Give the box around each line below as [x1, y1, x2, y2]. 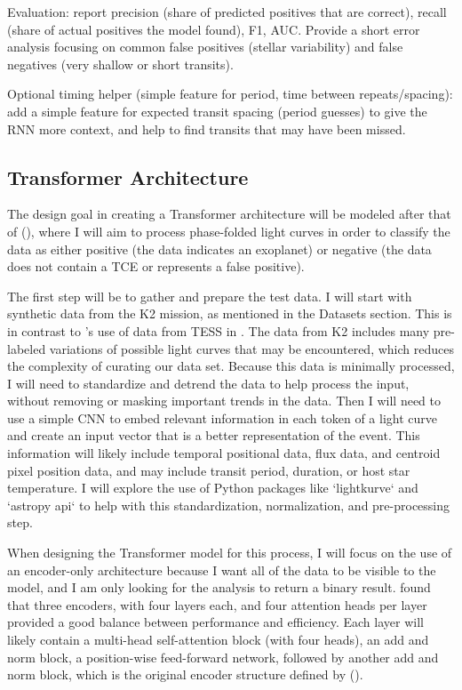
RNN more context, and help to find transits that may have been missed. [7, 119, 406, 138]
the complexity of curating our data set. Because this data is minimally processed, [7, 357, 455, 375]
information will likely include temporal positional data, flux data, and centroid [7, 444, 441, 462]
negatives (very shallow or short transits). [7, 54, 234, 73]
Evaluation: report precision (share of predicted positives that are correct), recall [7, 3, 447, 20]
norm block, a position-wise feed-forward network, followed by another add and [7, 647, 439, 666]
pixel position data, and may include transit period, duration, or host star [7, 461, 410, 479]
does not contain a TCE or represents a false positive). [7, 257, 305, 276]
